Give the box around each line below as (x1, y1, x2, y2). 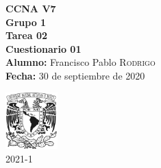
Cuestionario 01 (5, 41, 82, 56)
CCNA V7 (5, 1, 56, 15)
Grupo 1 (5, 14, 47, 29)
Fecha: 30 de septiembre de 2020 (5, 68, 145, 82)
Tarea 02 (5, 28, 47, 43)
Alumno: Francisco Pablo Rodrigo (5, 55, 156, 69)
